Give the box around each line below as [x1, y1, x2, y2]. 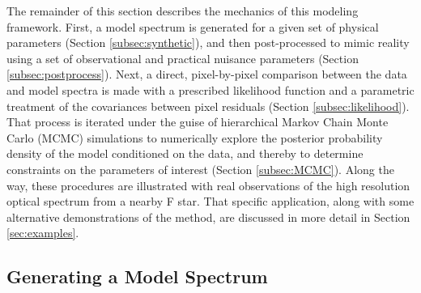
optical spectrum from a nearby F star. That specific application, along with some [6, 193, 415, 210]
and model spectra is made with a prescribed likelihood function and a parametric [6, 81, 415, 98]
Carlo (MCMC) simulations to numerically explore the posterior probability [6, 129, 383, 146]
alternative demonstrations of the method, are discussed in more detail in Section [6, 208, 410, 225]
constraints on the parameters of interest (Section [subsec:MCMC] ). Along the [6, 160, 394, 177]
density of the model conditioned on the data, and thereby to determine [6, 145, 364, 162]
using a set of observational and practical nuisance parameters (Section [6, 49, 359, 66]
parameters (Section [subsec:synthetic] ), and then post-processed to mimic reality [6, 34, 410, 51]
